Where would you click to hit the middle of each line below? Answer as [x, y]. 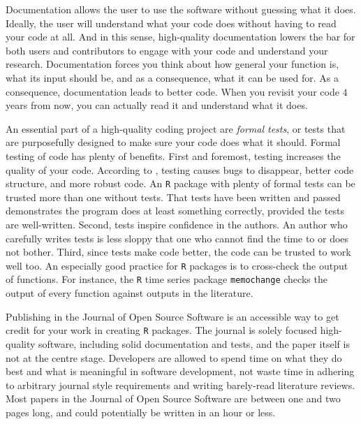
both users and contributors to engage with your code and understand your [167, 50]
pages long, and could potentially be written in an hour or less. [141, 412]
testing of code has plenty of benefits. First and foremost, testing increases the [173, 155]
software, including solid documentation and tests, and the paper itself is [194, 343]
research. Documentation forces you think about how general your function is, [172, 64]
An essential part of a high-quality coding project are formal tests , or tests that [176, 128]
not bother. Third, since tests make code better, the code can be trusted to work [178, 252]
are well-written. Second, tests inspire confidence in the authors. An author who [177, 224]
